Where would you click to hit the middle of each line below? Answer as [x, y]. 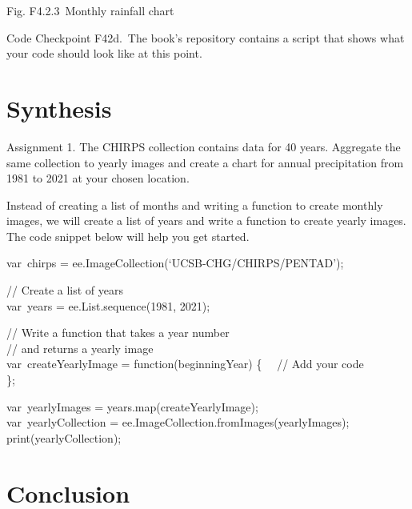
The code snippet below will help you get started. [128, 236]
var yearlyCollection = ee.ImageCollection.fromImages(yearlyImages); [178, 422]
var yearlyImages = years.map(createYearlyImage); [132, 406]
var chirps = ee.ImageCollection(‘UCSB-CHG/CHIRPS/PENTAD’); [175, 263]
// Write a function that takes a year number [118, 333]
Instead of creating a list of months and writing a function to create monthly [195, 204]
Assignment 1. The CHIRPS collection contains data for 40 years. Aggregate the [204, 146]
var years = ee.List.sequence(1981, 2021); [108, 305]
